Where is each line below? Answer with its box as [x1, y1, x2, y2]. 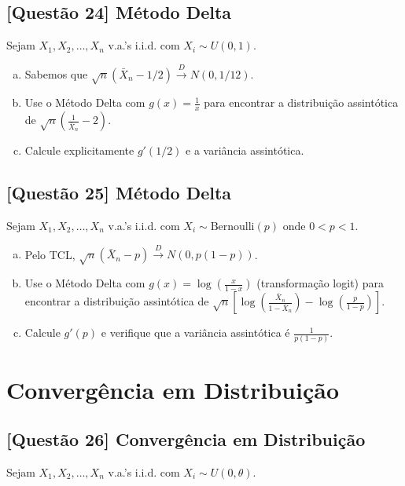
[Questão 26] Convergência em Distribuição [6, 427, 366, 451]
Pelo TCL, [24, 246, 75, 262]
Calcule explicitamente [24, 142, 134, 159]
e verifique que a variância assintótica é [101, 324, 290, 341]
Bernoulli [210, 221, 255, 232]
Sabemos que [24, 65, 88, 82]
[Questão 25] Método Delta [6, 181, 232, 205]
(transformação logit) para [256, 275, 384, 291]
